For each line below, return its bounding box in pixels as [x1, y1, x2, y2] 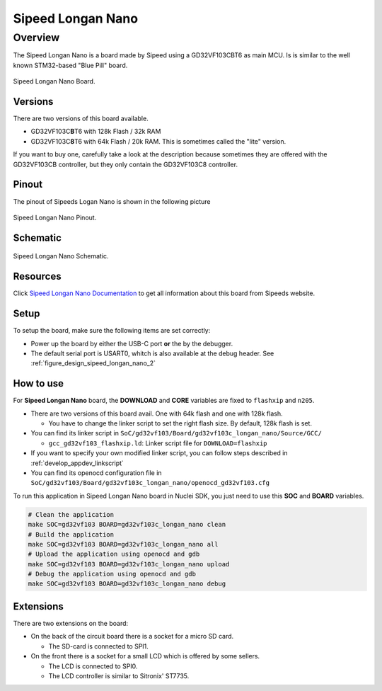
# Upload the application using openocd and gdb [28, 550, 200, 559]
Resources [13, 270, 62, 282]
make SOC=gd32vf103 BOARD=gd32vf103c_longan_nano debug [28, 580, 226, 588]
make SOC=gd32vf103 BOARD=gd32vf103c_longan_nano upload [28, 560, 230, 568]
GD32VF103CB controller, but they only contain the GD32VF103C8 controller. [13, 160, 238, 169]
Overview [13, 31, 60, 44]
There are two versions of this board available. [13, 114, 149, 123]
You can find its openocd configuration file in [30, 468, 162, 477]
